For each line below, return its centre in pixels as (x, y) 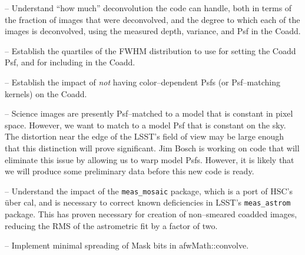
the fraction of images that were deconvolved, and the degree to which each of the (152, 19)
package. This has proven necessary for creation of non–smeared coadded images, (151, 214)
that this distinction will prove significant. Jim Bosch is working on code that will (152, 148)
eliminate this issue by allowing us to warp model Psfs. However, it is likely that (150, 159)
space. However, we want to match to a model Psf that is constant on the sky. (145, 125)
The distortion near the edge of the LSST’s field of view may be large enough (145, 136)
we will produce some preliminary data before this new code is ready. (130, 171)
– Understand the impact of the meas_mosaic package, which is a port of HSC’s (149, 191)
